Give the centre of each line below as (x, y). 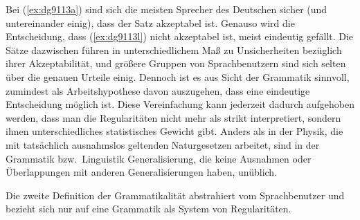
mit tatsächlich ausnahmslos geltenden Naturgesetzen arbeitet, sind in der (163, 144)
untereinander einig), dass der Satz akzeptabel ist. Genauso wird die (150, 22)
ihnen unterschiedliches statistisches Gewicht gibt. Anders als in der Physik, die (174, 131)
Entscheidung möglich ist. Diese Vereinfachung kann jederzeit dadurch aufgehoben (180, 104)
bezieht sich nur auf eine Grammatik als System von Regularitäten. (148, 209)
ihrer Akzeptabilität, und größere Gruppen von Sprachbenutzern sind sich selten (176, 63)
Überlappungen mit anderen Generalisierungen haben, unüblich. (142, 172)
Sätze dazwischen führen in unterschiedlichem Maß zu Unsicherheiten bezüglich (174, 49)
